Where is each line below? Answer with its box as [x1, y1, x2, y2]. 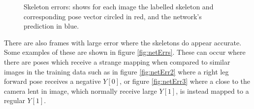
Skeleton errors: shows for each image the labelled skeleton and [24, 1, 214, 11]
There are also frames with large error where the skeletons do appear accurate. [4, 37, 242, 47]
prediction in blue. [24, 21, 79, 31]
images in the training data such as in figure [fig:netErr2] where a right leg [4, 66, 229, 76]
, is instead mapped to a [176, 85, 249, 96]
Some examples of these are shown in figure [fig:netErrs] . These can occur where [4, 47, 246, 57]
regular [4, 95, 25, 106]
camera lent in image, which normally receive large [4, 85, 157, 96]
